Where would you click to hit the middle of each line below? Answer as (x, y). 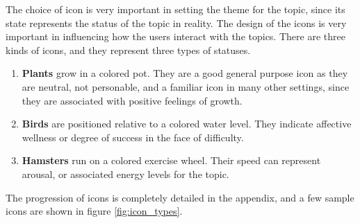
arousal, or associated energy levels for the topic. (125, 173)
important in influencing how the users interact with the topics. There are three (175, 36)
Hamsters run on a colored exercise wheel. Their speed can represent (171, 160)
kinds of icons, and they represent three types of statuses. (128, 50)
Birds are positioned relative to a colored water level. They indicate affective (187, 124)
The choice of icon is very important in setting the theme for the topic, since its (175, 9)
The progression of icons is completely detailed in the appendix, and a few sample (180, 197)
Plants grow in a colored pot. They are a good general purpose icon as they (185, 73)
